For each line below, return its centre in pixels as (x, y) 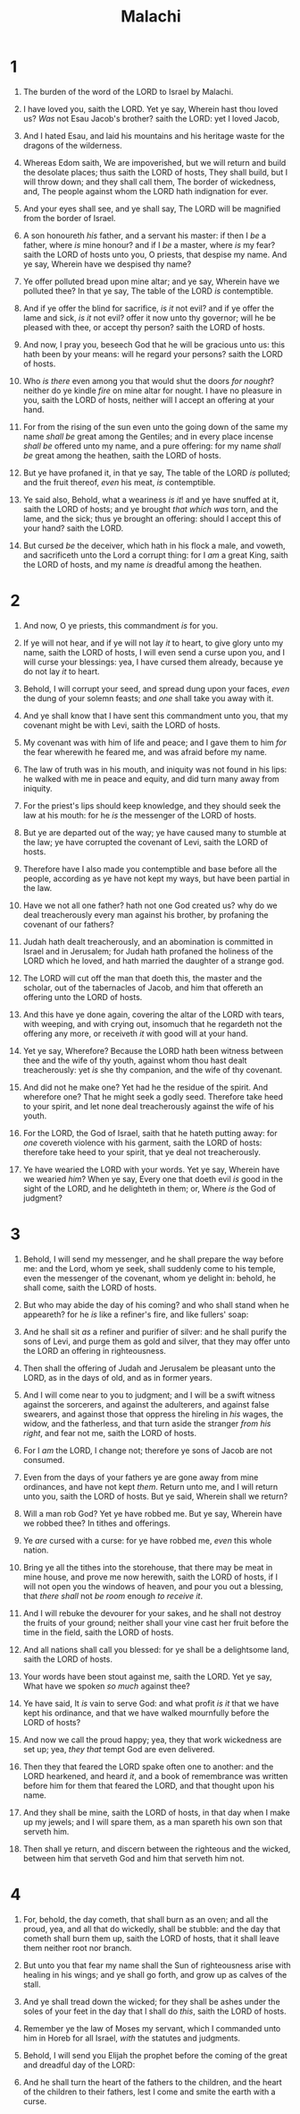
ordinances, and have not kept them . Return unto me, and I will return (150, 1486)
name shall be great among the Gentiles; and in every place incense (148, 436)
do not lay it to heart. (62, 671)
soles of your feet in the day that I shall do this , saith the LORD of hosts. (154, 2011)
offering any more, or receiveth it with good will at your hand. (135, 1033)
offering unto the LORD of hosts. (83, 997)
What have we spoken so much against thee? (106, 1686)
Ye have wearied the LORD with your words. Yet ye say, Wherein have (151, 1169)
